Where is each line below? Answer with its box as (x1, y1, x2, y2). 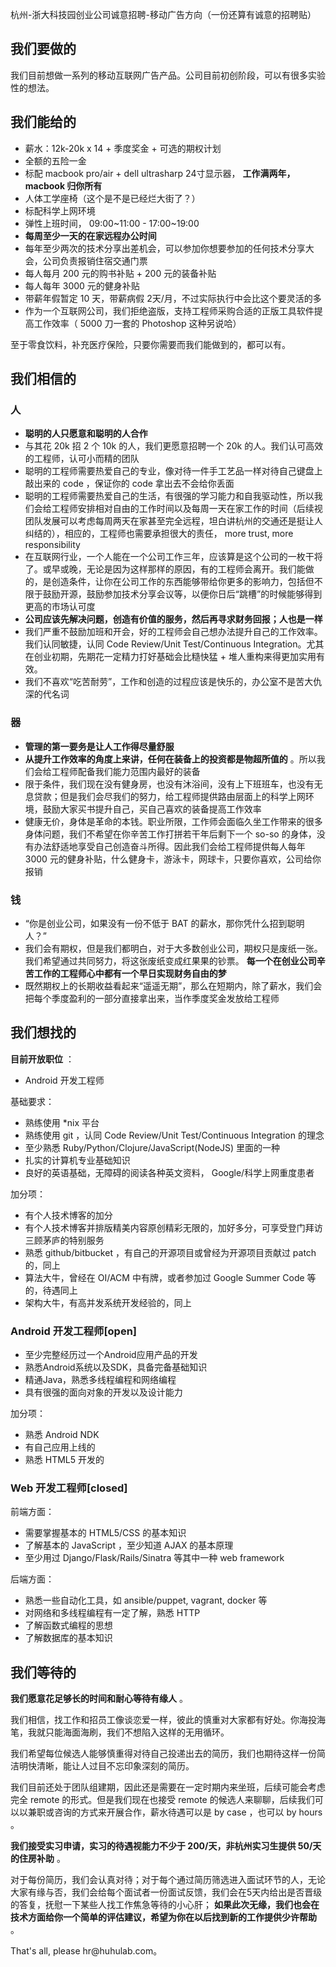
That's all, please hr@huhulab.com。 (10, 1945, 163, 1957)
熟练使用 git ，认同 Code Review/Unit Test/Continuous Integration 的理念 (24, 1129, 325, 1141)
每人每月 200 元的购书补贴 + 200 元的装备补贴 (24, 267, 217, 279)
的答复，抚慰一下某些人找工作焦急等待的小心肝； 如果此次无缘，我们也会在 (10, 1899, 320, 1911)
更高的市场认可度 (24, 601, 96, 613)
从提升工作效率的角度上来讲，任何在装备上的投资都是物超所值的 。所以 (24, 753, 317, 765)
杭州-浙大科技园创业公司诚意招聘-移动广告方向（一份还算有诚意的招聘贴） (10, 9, 317, 20)
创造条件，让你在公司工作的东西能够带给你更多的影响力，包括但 (51, 576, 315, 588)
